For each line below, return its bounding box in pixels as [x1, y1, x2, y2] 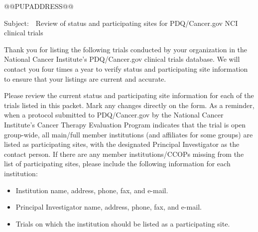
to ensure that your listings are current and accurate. [4, 73, 166, 84]
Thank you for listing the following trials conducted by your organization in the [4, 44, 248, 54]
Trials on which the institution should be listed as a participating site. [15, 218, 230, 229]
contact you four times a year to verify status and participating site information [4, 63, 248, 74]
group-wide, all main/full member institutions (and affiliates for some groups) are [4, 129, 253, 139]
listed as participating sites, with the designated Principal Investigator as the [4, 139, 240, 149]
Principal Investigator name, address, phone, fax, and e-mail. [15, 202, 202, 212]
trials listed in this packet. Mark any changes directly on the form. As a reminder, [4, 100, 255, 110]
